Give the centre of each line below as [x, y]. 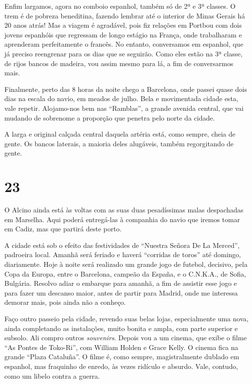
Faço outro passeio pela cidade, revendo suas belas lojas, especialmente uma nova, [126, 318]
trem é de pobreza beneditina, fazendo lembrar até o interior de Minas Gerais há [125, 15]
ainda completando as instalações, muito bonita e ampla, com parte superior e [121, 328]
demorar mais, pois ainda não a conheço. [65, 302]
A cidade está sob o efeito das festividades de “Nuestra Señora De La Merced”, [122, 245]
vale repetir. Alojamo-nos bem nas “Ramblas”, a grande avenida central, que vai [124, 108]
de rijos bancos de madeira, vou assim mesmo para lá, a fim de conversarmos [119, 63]
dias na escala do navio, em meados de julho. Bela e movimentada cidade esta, [121, 98]
